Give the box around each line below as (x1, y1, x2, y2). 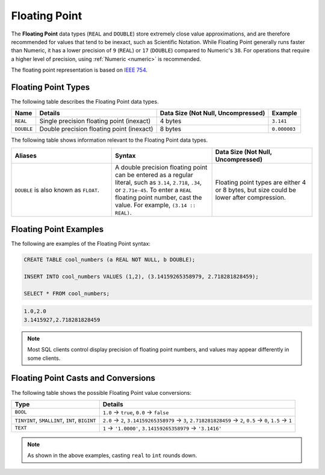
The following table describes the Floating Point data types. (11, 98, 159, 105)
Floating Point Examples (11, 224, 104, 234)
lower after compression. (215, 193, 286, 201)
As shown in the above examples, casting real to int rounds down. (27, 452, 197, 459)
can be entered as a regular (115, 171, 194, 179)
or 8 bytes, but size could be (215, 186, 296, 194)
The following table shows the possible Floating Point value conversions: (11, 389, 192, 396)
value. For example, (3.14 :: (115, 201, 196, 209)
